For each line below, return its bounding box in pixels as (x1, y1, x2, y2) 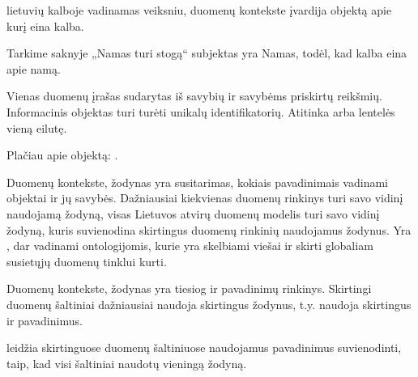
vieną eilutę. (6, 119, 67, 136)
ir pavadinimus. (6, 311, 83, 328)
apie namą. (6, 60, 61, 77)
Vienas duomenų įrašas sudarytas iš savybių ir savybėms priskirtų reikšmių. (6, 87, 382, 104)
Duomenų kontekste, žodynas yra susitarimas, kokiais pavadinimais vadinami (6, 173, 388, 190)
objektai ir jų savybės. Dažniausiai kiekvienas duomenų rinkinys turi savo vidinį (6, 189, 403, 206)
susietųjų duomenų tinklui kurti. (6, 252, 167, 269)
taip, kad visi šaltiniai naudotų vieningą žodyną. (6, 354, 247, 371)
